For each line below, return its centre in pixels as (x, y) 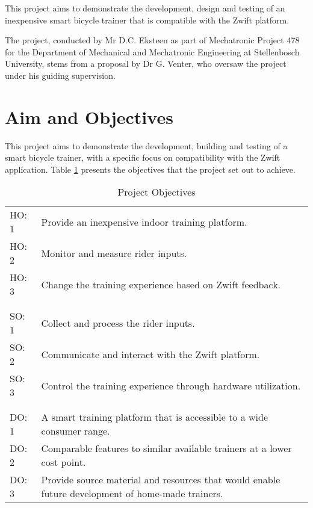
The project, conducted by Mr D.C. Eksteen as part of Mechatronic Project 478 (152, 40)
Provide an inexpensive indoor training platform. (144, 221)
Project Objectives (156, 192)
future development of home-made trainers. (132, 494)
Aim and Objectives (89, 116)
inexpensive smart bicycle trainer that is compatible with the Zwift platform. (147, 20)
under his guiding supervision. (60, 75)
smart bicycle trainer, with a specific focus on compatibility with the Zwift (143, 157)
